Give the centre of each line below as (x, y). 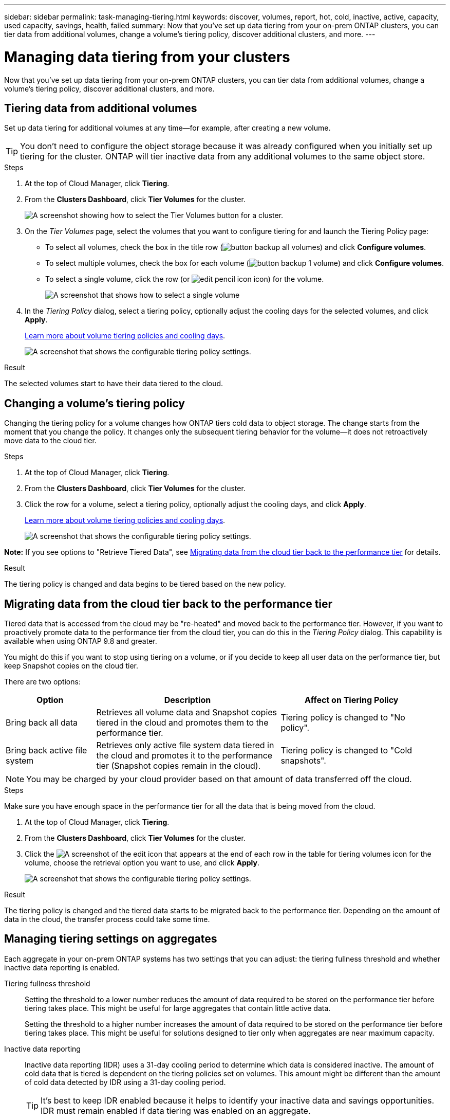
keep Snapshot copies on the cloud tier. (71, 666)
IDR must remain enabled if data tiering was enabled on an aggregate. (176, 1110)
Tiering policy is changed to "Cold (346, 751)
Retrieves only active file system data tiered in (185, 745)
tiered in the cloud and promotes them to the (182, 723)
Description (188, 700)
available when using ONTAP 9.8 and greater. (81, 641)
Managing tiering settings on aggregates (111, 939)
